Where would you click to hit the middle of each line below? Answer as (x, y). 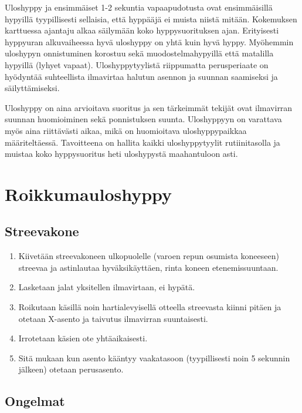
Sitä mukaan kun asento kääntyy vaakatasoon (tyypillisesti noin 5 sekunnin (154, 357)
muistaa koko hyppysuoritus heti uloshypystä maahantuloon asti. (121, 154)
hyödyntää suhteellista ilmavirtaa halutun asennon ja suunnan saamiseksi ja (141, 76)
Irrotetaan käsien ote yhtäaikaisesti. (83, 338)
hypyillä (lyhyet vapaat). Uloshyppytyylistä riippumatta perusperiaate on (137, 64)
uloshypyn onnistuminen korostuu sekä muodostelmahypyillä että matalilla (139, 53)
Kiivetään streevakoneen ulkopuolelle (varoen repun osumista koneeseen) (149, 256)
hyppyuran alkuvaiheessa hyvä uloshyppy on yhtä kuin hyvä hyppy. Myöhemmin (149, 41)
